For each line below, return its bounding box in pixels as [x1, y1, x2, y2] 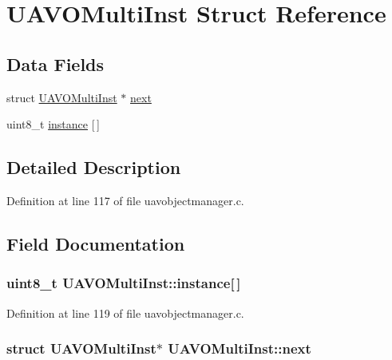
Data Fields [6, 51, 105, 76]
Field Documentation [6, 231, 185, 255]
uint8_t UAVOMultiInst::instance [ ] [6, 273, 241, 293]
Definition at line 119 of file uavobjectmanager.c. [6, 304, 244, 321]
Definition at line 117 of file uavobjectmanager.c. [6, 192, 244, 208]
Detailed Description [6, 155, 181, 180]
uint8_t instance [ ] [6, 116, 100, 133]
